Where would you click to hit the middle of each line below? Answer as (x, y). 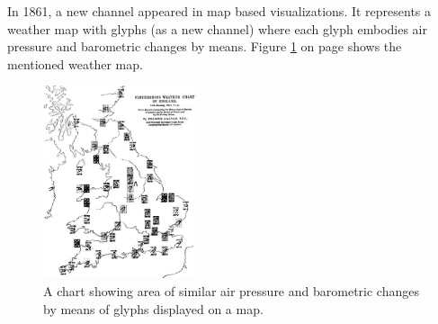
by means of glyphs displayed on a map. (153, 308)
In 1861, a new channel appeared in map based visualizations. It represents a (219, 11)
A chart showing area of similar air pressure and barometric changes (231, 290)
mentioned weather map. (75, 63)
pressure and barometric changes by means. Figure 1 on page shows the (205, 46)
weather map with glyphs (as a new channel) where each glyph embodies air (217, 28)
